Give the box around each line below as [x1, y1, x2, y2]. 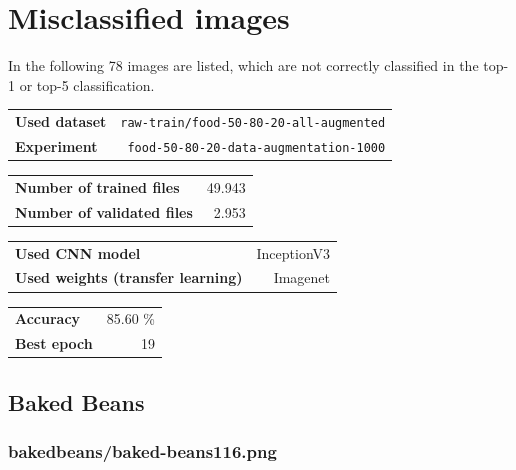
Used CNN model [15, 242, 141, 263]
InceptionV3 [256, 242, 331, 263]
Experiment [15, 136, 98, 156]
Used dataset [15, 111, 107, 132]
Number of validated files [15, 201, 193, 222]
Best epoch [15, 333, 93, 354]
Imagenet [273, 267, 331, 288]
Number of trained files [15, 176, 180, 197]
